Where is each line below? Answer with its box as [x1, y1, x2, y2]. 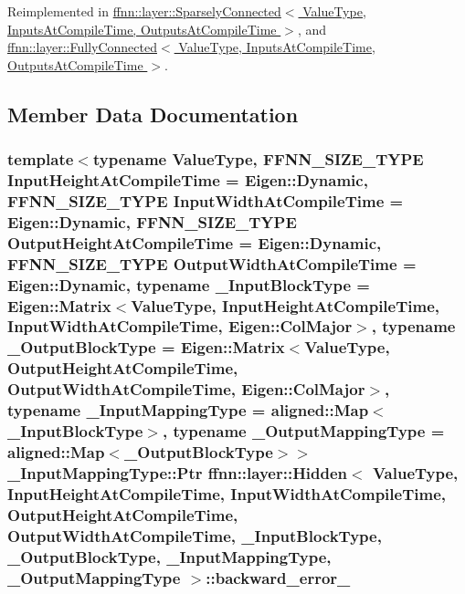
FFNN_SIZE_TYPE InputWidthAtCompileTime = [7, 189, 404, 212]
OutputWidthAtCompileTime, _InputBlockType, [7, 524, 382, 547]
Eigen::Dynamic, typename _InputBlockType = [7, 273, 370, 296]
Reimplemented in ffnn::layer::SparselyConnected [7, 2, 281, 20]
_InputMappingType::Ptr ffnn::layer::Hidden [7, 461, 348, 484]
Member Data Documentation [7, 99, 299, 128]
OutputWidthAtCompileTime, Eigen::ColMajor [7, 378, 365, 401]
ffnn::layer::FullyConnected [7, 37, 157, 57]
